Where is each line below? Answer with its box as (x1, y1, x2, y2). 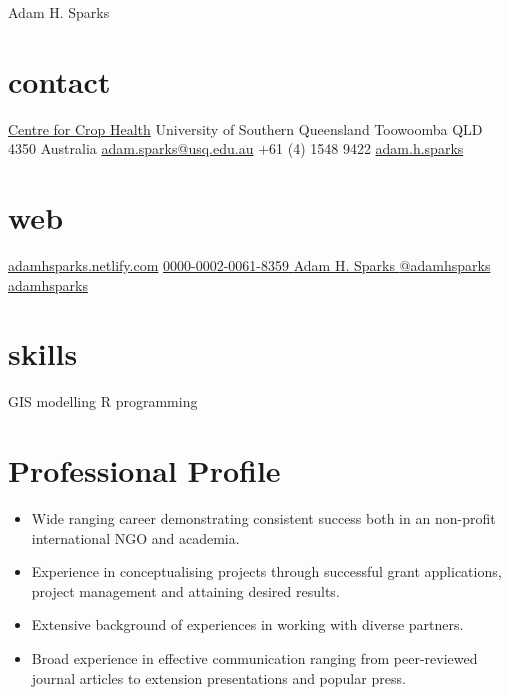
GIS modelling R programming (8, 391, 198, 412)
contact (8, 60, 111, 101)
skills (8, 333, 78, 374)
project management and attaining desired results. (31, 580, 340, 601)
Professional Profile (8, 450, 281, 491)
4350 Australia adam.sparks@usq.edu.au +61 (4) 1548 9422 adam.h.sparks (8, 138, 464, 159)
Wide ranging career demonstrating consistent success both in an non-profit (31, 508, 496, 529)
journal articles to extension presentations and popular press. (31, 667, 406, 688)
